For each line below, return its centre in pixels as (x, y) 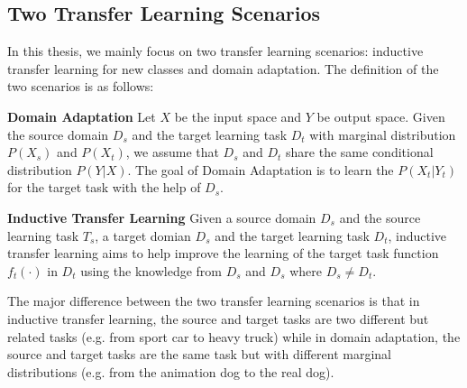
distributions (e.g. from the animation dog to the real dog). (171, 371)
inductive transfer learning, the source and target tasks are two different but (218, 318)
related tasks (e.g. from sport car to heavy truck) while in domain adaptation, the (234, 336)
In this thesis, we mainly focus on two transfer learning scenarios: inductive (215, 51)
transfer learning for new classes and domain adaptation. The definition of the (223, 68)
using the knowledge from (151, 270)
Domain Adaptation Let (82, 116)
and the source (380, 217)
